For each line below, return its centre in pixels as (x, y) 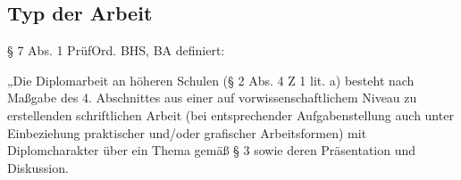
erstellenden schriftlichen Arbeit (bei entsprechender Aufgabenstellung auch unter (230, 115)
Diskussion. (38, 167)
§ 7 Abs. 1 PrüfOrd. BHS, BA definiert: (116, 50)
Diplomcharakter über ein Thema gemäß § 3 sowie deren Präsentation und (212, 150)
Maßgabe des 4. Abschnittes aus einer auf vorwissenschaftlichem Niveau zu (212, 98)
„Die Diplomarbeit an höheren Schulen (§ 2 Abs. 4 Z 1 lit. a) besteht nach (211, 80)
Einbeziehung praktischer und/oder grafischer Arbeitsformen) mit (187, 132)
